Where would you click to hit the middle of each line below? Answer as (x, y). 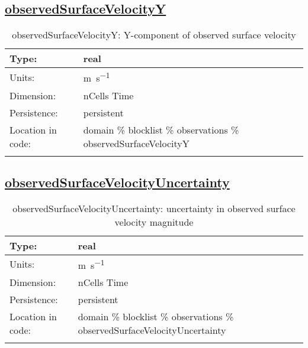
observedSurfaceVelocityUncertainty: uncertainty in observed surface (154, 208)
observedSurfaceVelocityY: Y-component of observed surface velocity (154, 35)
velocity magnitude (154, 222)
